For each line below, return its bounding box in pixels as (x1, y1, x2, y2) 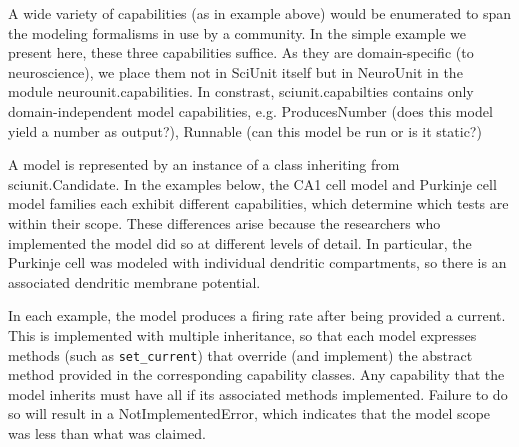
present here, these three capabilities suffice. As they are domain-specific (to (8, 42, 474, 63)
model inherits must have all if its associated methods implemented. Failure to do (8, 383, 508, 404)
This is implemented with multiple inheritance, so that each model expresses (8, 324, 477, 345)
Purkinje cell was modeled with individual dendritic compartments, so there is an (8, 252, 507, 273)
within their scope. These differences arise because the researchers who (8, 212, 441, 233)
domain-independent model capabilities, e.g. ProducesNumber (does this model (8, 100, 493, 121)
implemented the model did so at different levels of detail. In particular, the (8, 232, 472, 253)
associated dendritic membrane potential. (8, 271, 261, 292)
